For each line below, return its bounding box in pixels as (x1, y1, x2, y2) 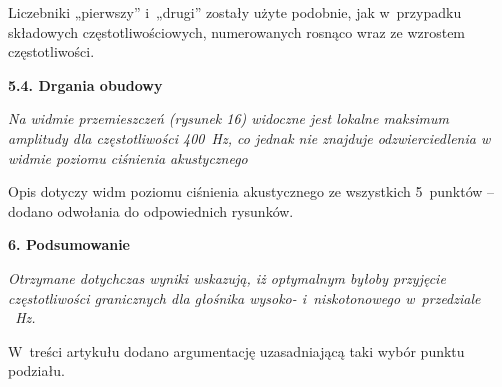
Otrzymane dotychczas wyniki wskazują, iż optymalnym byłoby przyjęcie (8, 267, 446, 288)
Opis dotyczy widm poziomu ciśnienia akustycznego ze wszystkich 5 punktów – (8, 181, 495, 202)
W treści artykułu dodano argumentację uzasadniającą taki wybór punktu (8, 340, 465, 361)
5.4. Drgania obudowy (8, 74, 163, 95)
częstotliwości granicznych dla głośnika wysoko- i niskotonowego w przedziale (8, 287, 481, 308)
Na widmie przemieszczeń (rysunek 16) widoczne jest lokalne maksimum (8, 108, 449, 129)
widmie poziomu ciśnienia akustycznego (8, 147, 248, 168)
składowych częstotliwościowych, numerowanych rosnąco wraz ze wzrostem (8, 21, 466, 42)
